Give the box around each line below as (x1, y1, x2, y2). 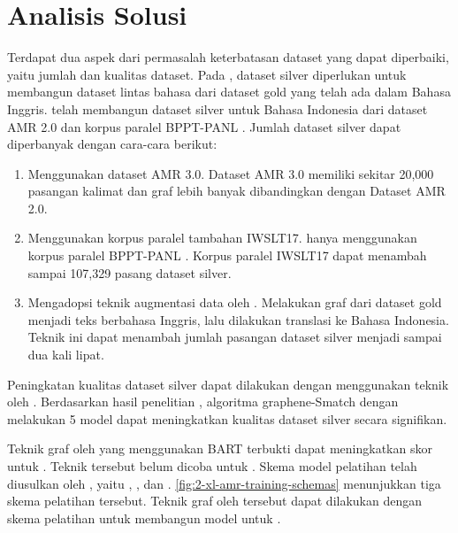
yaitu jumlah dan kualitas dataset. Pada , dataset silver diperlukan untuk (7, 65, 407, 83)
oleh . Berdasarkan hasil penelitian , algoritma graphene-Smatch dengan (7, 392, 399, 411)
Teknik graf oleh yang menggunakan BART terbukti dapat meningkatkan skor (7, 439, 432, 458)
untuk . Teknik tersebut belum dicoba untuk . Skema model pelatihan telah (7, 457, 417, 475)
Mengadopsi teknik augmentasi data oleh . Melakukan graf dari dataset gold (27, 293, 442, 312)
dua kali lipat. (27, 345, 104, 364)
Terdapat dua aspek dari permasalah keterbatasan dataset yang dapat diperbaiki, (7, 48, 449, 66)
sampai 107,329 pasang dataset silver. (27, 263, 232, 282)
